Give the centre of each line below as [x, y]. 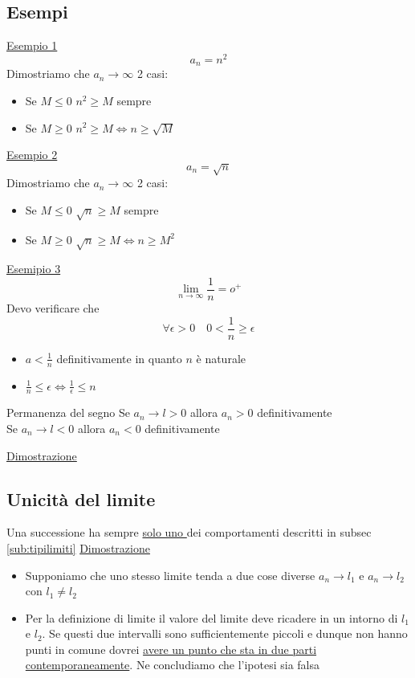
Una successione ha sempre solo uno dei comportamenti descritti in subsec [189, 532]
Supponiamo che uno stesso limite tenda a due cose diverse [170, 575]
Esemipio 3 [34, 269]
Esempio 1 [32, 45]
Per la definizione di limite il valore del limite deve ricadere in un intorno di [212, 617]
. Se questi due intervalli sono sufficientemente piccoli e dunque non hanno [225, 633]
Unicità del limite [81, 498]
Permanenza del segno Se [68, 413]
